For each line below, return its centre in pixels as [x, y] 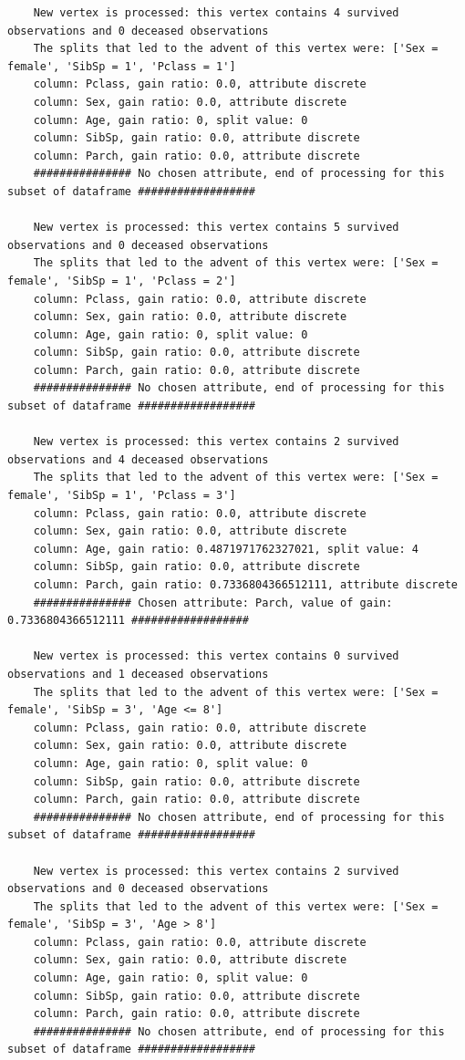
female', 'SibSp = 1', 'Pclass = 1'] [122, 66]
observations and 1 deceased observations [138, 674]
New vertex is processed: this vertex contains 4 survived [216, 13]
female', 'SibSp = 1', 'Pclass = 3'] [122, 496]
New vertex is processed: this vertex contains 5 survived [216, 228]
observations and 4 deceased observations [138, 459]
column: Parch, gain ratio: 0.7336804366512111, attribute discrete [245, 585]
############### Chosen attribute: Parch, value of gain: [213, 603]
